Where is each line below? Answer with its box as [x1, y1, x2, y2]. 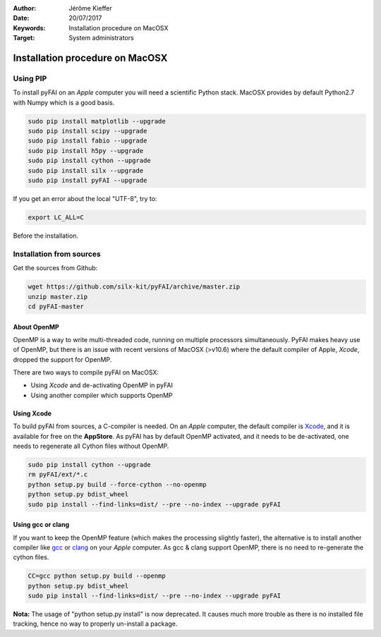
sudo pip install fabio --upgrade [28, 137, 147, 145]
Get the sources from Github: [13, 264, 98, 272]
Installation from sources [13, 249, 102, 259]
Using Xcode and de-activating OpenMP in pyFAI [30, 381, 173, 389]
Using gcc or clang [13, 521, 70, 529]
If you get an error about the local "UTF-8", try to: [13, 195, 157, 203]
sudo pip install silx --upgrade [28, 166, 144, 174]
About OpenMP [13, 322, 59, 331]
